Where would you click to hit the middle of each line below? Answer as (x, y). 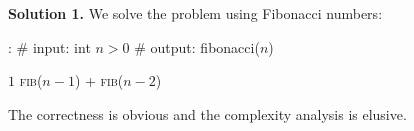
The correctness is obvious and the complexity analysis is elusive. (207, 113)
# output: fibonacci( (197, 46)
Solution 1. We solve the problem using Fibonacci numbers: (195, 13)
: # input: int (49, 46)
